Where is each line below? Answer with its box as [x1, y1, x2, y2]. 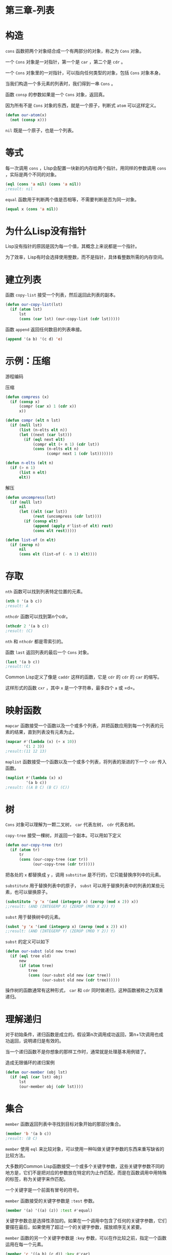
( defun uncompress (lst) [5, 495, 56, 500]
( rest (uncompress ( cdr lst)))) [32, 514, 102, 519]
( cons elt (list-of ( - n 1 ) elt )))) [18, 551, 97, 557]
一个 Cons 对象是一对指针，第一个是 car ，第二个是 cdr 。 [5, 59, 126, 65]
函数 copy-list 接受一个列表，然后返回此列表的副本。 [5, 292, 119, 298]
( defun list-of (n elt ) [5, 537, 56, 543]
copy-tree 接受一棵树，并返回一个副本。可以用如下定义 [5, 833, 122, 839]
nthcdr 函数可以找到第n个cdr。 [5, 613, 71, 620]
